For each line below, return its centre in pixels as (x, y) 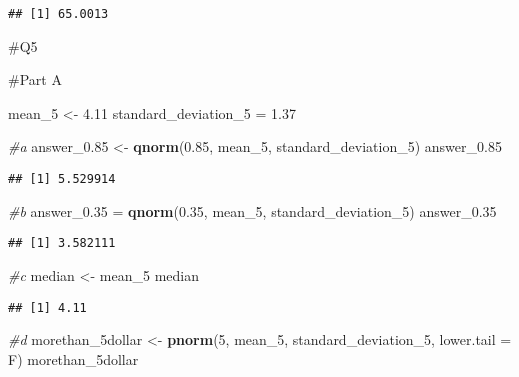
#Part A (35, 79)
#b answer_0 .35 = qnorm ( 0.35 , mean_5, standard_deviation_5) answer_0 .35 (252, 210)
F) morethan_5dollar (73, 358)
